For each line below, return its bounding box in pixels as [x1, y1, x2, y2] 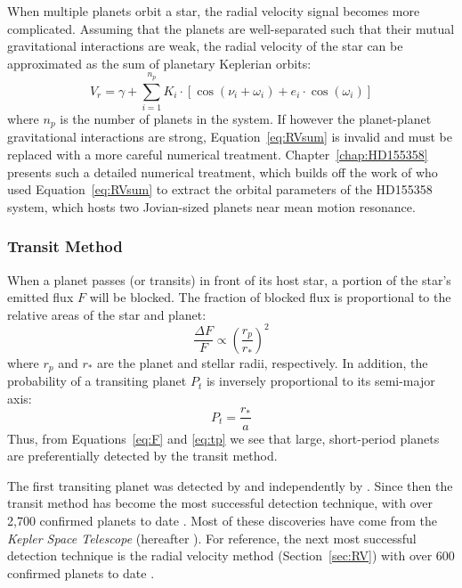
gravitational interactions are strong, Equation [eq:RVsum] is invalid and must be [7, 127, 452, 146]
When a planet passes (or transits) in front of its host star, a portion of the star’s [7, 270, 451, 289]
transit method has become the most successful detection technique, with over [7, 494, 434, 512]
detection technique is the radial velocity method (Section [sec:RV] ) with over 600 [7, 546, 455, 565]
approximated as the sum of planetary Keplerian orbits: [7, 53, 312, 72]
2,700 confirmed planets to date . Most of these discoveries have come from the [7, 510, 438, 529]
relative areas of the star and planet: [7, 305, 207, 323]
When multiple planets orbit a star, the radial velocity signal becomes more [7, 2, 420, 20]
